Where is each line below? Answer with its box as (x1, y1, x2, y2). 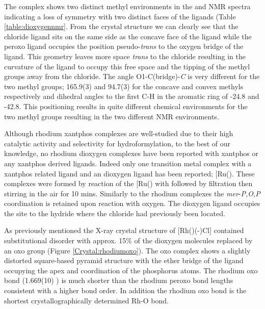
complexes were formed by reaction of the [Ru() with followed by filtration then (4, 178, 253, 189)
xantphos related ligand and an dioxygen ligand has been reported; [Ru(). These (4, 168, 255, 178)
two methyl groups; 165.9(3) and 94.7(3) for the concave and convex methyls (4, 81, 244, 91)
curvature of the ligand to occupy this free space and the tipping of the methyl (4, 61, 250, 71)
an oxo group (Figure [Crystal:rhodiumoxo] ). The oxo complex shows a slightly (4, 245, 251, 255)
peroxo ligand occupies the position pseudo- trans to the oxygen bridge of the (4, 41, 244, 51)
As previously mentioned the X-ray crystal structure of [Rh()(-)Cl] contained (4, 225, 244, 236)
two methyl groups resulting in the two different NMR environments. (4, 111, 219, 121)
